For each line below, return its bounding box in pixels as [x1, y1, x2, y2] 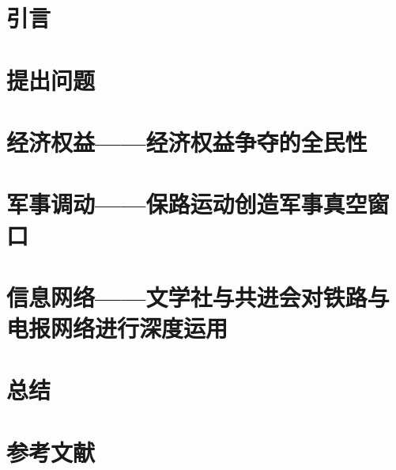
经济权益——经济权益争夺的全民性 [6, 125, 368, 157]
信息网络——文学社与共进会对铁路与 [6, 280, 390, 313]
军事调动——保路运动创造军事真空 [6, 188, 368, 220]
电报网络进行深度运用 [6, 312, 228, 344]
